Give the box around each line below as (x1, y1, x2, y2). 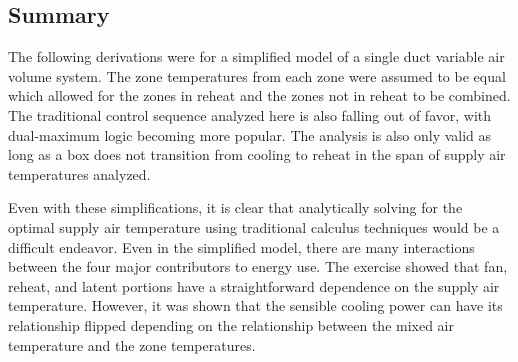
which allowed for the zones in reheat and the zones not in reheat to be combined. (8, 85, 511, 106)
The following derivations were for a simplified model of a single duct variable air (8, 46, 505, 67)
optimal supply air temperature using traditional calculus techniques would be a (8, 216, 500, 237)
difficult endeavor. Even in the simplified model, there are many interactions (8, 236, 475, 257)
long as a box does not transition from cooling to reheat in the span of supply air (8, 144, 506, 165)
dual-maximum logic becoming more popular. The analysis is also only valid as (8, 124, 492, 145)
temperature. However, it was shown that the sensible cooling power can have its (8, 295, 503, 316)
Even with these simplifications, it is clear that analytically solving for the (8, 197, 463, 218)
